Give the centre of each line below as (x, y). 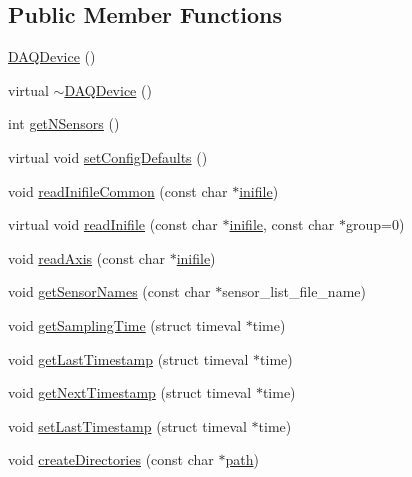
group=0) (375, 224)
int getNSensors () (64, 123)
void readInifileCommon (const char (118, 190)
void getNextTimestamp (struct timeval (130, 392)
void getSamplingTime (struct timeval (125, 324)
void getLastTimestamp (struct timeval (128, 358)
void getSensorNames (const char (109, 291)
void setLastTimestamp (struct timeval (127, 425)
